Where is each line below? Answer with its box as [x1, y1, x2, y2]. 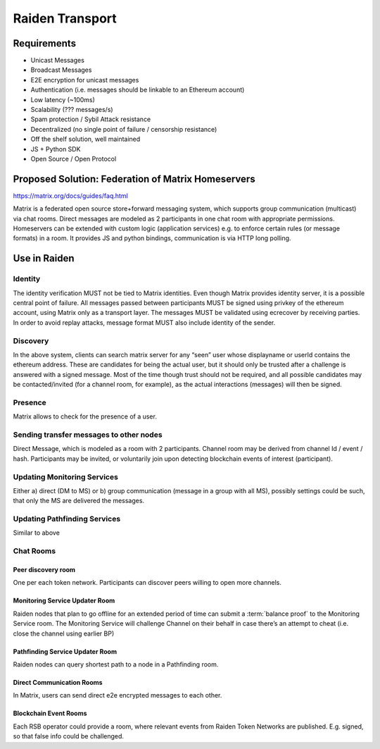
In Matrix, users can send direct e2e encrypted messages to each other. [13, 691, 222, 700]
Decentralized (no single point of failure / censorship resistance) [30, 125, 217, 133]
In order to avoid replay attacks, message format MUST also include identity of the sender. [13, 318, 276, 327]
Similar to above [13, 528, 60, 537]
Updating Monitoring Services [13, 472, 119, 482]
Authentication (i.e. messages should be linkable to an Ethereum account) [30, 85, 245, 94]
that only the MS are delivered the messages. [13, 497, 144, 505]
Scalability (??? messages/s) [30, 106, 113, 114]
